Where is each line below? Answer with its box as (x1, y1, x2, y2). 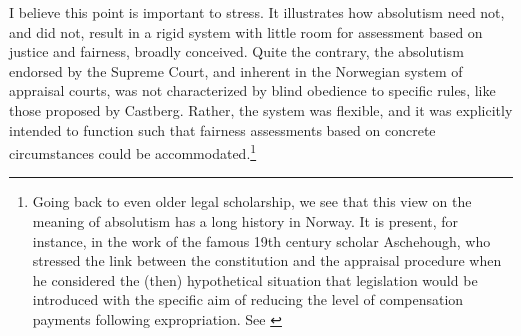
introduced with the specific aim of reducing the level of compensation (32, 289, 464, 310)
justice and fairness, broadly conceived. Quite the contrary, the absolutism (9, 41, 464, 62)
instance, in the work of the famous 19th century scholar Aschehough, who (32, 230, 491, 251)
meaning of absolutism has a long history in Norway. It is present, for (32, 211, 459, 231)
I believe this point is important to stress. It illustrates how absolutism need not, (9, 2, 505, 22)
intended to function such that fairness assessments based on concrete (9, 119, 436, 140)
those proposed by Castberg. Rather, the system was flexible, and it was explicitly (9, 99, 513, 120)
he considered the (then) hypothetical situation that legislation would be (32, 269, 478, 290)
